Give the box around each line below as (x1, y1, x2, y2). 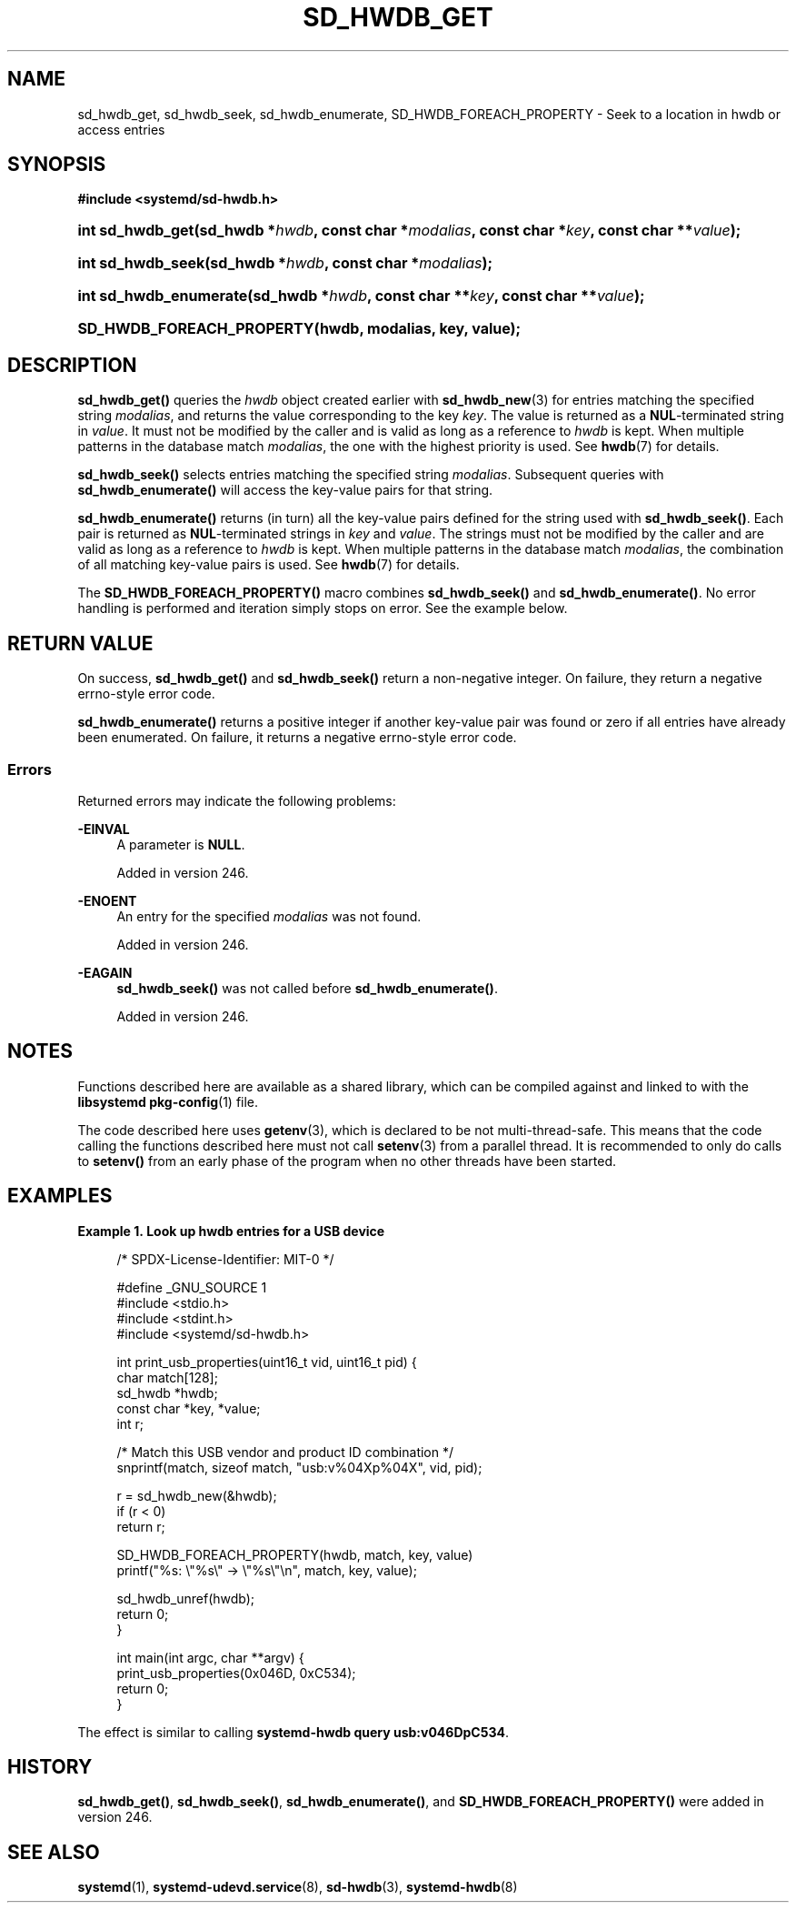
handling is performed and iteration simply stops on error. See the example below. (77, 600, 568, 617)
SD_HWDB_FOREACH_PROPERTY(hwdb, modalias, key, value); (77, 319, 522, 338)
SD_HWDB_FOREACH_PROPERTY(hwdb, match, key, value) (116, 1546, 473, 1563)
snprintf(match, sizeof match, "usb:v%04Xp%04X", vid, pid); (116, 1459, 483, 1475)
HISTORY (7, 1754, 93, 1778)
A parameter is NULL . (116, 836, 245, 852)
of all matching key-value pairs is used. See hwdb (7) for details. (77, 557, 460, 573)
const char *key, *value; (116, 1400, 261, 1416)
